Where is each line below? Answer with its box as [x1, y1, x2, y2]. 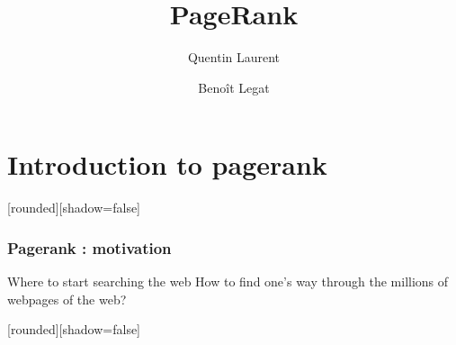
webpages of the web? [7, 289, 127, 308]
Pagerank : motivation [7, 236, 172, 259]
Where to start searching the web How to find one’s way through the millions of [7, 272, 449, 291]
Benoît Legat [198, 77, 270, 96]
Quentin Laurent [187, 48, 281, 67]
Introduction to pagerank [7, 146, 327, 183]
